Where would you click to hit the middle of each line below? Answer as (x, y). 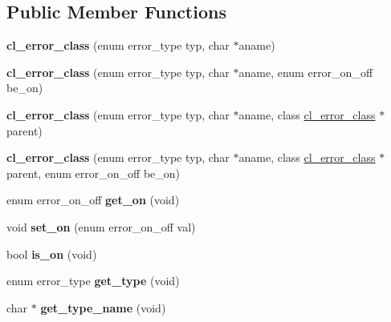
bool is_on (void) (52, 254)
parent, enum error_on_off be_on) (94, 173)
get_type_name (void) (103, 307)
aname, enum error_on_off (306, 72)
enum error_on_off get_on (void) (93, 200)
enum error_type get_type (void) (93, 281)
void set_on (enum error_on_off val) (101, 226)
